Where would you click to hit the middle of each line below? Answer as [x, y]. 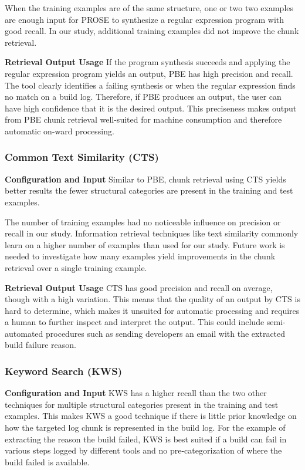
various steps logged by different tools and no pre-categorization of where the [143, 450]
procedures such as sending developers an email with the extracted [165, 333]
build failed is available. [47, 461]
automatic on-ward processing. [60, 131]
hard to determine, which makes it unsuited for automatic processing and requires [152, 310]
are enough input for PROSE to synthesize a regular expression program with [145, 19]
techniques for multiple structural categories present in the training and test [142, 404]
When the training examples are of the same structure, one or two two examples [149, 8]
